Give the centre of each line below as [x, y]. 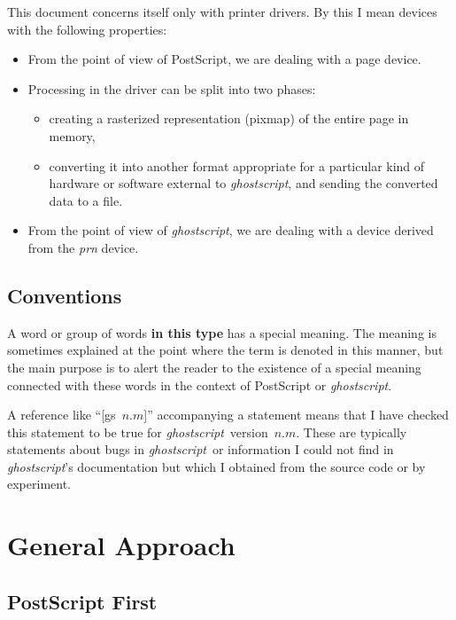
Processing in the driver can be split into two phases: [172, 88]
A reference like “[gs [62, 415]
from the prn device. [83, 247]
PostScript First [82, 601]
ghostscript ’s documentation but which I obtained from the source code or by [216, 466]
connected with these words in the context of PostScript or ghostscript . [200, 385]
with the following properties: [87, 29]
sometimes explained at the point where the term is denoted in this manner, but [225, 350]
